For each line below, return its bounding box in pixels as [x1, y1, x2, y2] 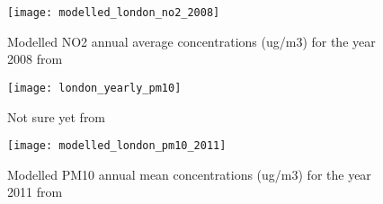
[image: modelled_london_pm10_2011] [7, 139, 227, 153]
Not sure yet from [7, 107, 106, 126]
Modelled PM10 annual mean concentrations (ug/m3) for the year [7, 164, 371, 183]
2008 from [7, 49, 63, 68]
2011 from [7, 182, 63, 201]
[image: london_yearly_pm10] [7, 81, 182, 94]
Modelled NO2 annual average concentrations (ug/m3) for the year [7, 31, 376, 50]
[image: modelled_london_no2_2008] [7, 6, 220, 19]
